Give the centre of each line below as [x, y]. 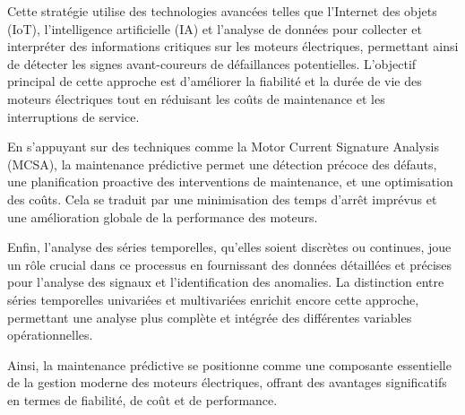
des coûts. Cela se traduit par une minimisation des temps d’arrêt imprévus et [222, 199]
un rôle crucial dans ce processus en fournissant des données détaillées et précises [230, 264]
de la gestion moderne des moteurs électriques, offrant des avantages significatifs [227, 382]
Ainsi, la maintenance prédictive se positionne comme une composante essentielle [229, 364]
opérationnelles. [50, 335]
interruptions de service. [73, 116]
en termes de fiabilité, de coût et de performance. [142, 399]
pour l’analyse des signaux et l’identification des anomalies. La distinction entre [226, 282]
